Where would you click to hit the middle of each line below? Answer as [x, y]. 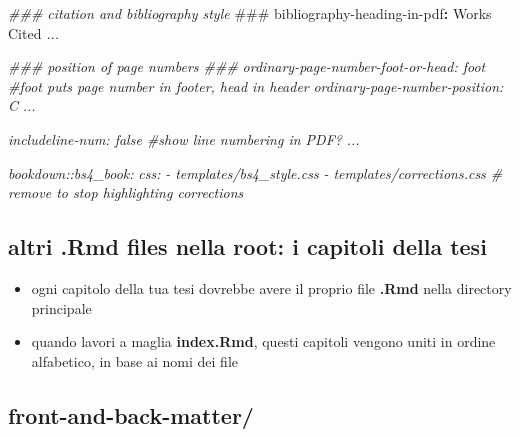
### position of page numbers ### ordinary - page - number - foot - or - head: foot [247, 66]
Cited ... [34, 32]
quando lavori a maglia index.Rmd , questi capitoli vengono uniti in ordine [263, 341]
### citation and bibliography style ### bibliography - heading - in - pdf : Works [250, 13]
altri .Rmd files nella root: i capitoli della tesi [247, 246]
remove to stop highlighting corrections [126, 192]
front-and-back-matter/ [131, 414]
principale [61, 307]
